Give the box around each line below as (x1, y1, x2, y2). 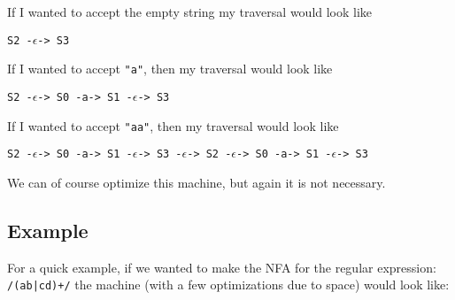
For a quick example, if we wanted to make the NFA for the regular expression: (7, 258, 436, 276)
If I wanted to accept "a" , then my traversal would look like (7, 59, 333, 78)
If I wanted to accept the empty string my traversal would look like (7, 3, 373, 20)
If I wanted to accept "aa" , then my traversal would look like (7, 116, 339, 135)
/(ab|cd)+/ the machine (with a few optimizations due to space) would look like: (7, 275, 450, 294)
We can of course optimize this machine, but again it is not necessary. (7, 173, 386, 191)
